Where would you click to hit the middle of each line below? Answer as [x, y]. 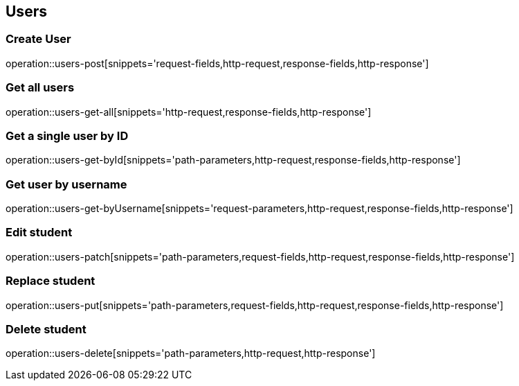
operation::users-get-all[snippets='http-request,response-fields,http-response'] [189, 112]
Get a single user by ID [67, 135]
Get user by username [66, 184]
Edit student [39, 233]
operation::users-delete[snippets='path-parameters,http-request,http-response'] [191, 353]
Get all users [40, 88]
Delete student [46, 329]
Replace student [51, 281]
